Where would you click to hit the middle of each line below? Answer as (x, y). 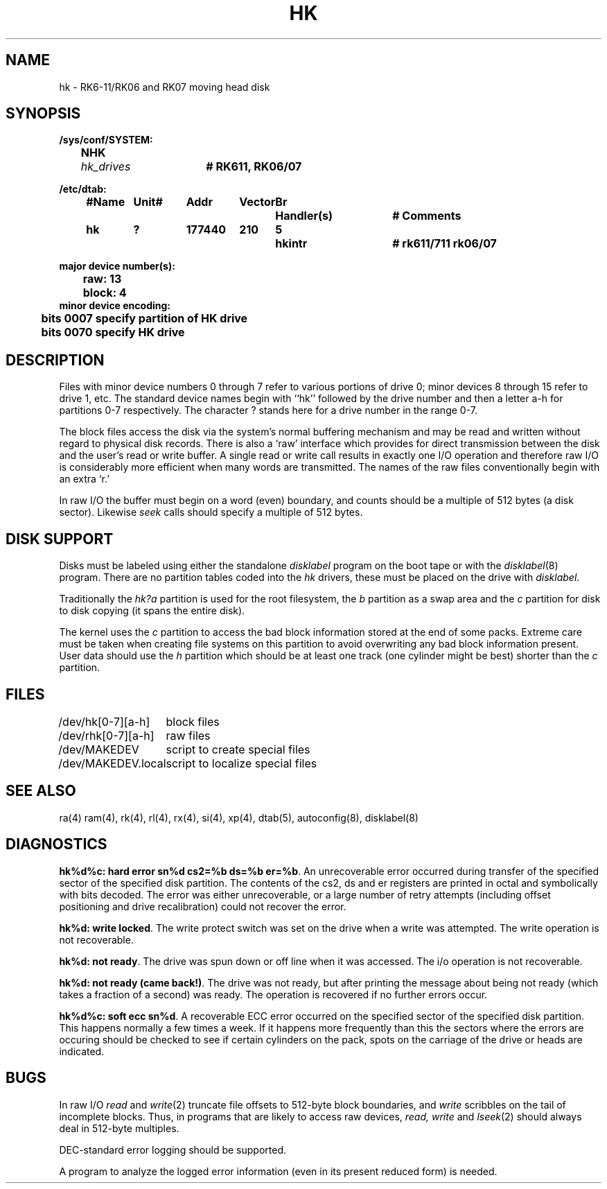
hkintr (291, 244)
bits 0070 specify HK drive (113, 332)
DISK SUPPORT (60, 539)
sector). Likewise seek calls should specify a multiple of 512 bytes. (211, 512)
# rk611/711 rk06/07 (445, 244)
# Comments (427, 216)
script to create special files (238, 749)
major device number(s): (117, 266)
